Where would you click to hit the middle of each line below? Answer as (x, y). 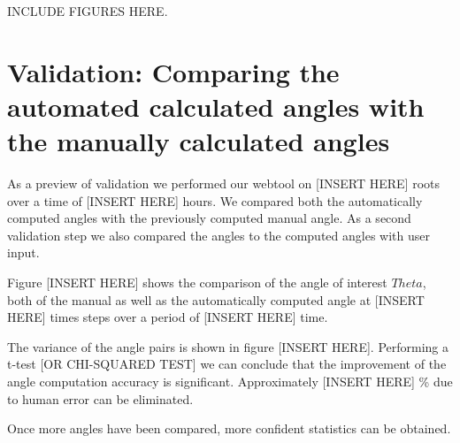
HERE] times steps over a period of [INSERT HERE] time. (168, 317)
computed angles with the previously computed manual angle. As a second (209, 218)
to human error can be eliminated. (100, 398)
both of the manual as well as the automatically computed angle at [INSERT (216, 299)
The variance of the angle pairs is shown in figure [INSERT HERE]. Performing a (228, 346)
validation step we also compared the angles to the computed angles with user (218, 235)
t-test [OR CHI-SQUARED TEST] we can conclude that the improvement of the (227, 364)
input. (23, 252)
